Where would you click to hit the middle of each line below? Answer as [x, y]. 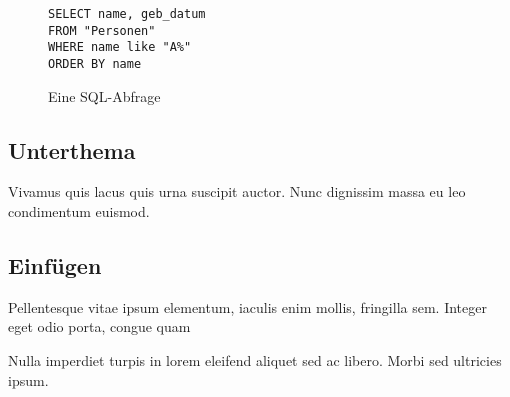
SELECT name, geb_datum [127, 14]
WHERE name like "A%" [120, 47]
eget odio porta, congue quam [99, 326]
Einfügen [55, 265]
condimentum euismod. [79, 211]
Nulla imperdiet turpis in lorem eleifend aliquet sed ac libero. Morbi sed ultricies [255, 360]
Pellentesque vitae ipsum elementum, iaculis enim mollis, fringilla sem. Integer [247, 306]
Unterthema [72, 149]
